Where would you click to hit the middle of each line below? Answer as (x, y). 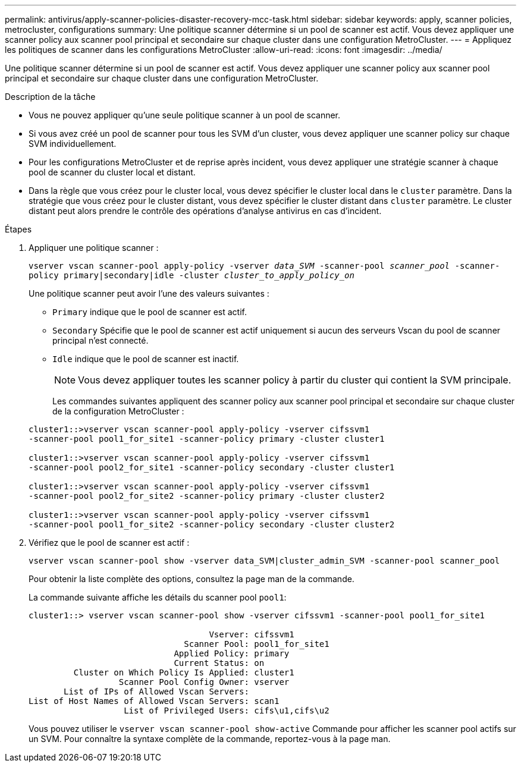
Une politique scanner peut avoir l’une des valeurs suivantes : (149, 293)
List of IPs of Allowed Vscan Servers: (156, 691)
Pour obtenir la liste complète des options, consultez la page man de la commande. (192, 579)
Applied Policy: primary (232, 653)
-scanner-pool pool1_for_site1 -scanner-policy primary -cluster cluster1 (207, 439)
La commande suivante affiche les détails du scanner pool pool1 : (158, 597)
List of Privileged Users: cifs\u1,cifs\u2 (227, 711)
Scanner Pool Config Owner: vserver (204, 682)
